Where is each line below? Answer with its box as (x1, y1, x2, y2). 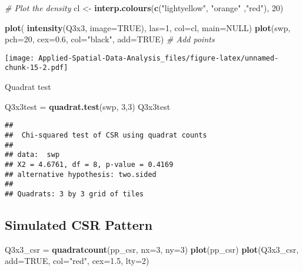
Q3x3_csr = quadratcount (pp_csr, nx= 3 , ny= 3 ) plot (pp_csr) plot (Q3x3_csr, (5, 243, 299, 255)
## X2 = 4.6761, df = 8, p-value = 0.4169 (5, 160, 174, 169)
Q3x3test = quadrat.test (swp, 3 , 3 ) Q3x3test (5, 100, 171, 112)
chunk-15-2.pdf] (5, 63, 68, 72)
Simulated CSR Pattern (5, 215, 153, 233)
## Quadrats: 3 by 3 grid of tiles (5, 189, 144, 198)
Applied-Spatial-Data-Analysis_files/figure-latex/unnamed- (38, 53, 279, 62)
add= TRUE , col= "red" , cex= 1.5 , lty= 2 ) (5, 255, 149, 267)
